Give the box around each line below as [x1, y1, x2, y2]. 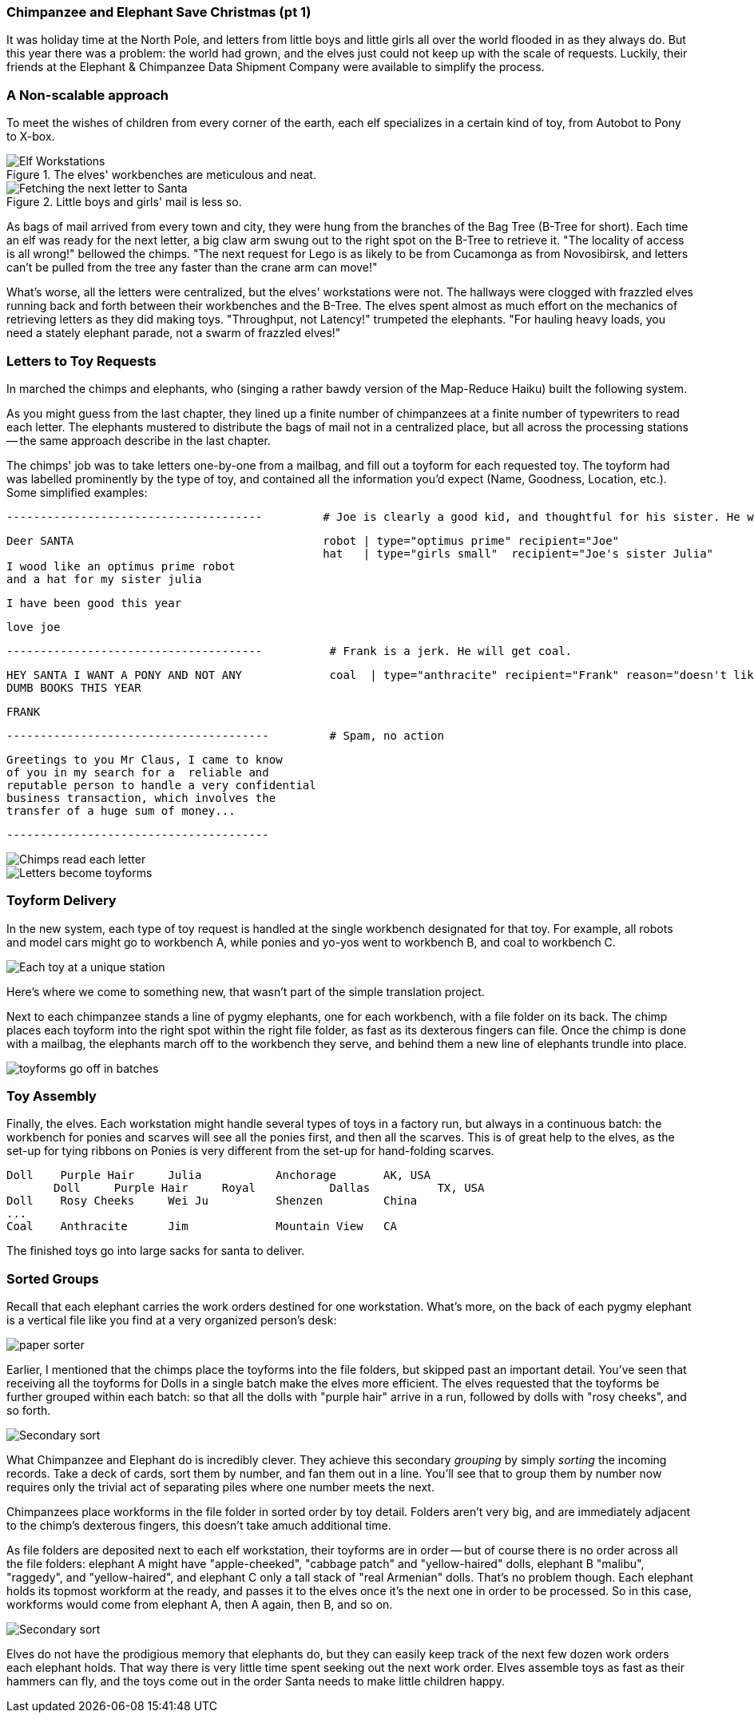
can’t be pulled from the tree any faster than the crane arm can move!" [6, 260, 378, 275]
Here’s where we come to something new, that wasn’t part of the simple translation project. [6, 984, 485, 998]
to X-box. [6, 129, 55, 144]
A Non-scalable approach [6, 86, 169, 103]
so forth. [6, 1403, 51, 1418]
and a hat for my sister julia [6, 572, 202, 586]
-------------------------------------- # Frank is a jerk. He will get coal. [6, 644, 573, 657]
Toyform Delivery [6, 892, 117, 909]
